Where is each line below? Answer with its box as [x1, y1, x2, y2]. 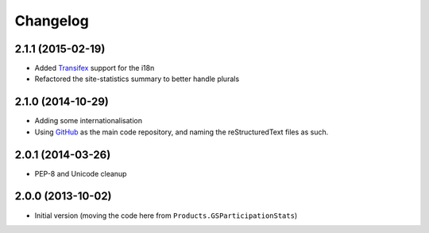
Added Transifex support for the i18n [34, 64, 155, 73]
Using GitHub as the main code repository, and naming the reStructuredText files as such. [34, 127, 329, 137]
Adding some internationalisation [34, 116, 143, 126]
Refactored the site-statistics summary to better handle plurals [34, 74, 240, 83]
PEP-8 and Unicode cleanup [34, 169, 127, 178]
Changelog [14, 12, 89, 29]
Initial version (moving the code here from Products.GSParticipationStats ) [34, 211, 298, 220]
